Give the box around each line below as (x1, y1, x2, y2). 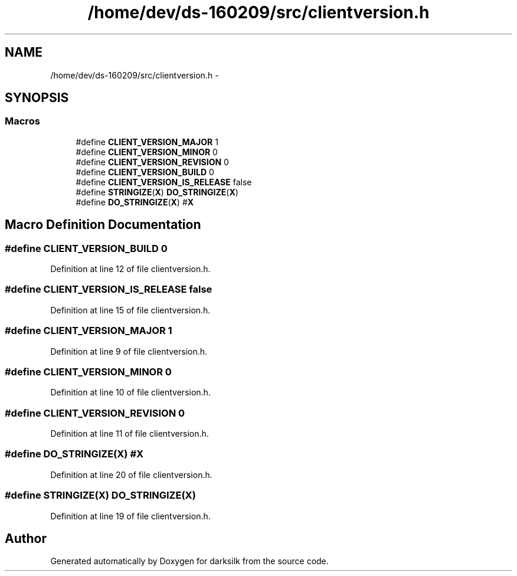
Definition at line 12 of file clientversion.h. (50, 264, 211, 274)
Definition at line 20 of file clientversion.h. (50, 469, 212, 480)
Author (5, 531, 47, 546)
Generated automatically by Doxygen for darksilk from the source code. (50, 556, 329, 567)
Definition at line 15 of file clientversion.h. (50, 305, 211, 315)
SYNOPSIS (5, 90, 69, 106)
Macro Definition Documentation (5, 217, 201, 233)
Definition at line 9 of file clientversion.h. (50, 346, 208, 356)
